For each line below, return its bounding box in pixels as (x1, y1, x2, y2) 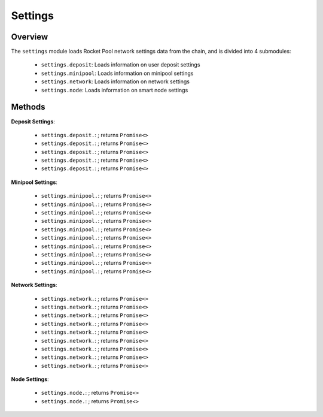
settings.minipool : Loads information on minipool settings (41, 69, 194, 77)
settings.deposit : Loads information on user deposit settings (41, 61, 200, 68)
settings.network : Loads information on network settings (41, 78, 190, 85)
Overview (11, 32, 48, 42)
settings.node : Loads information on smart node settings (41, 86, 188, 93)
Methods (11, 102, 45, 112)
